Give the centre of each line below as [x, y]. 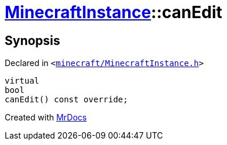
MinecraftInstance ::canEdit [113, 12]
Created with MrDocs [46, 118]
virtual [22, 81]
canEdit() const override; [66, 100]
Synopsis [32, 40]
